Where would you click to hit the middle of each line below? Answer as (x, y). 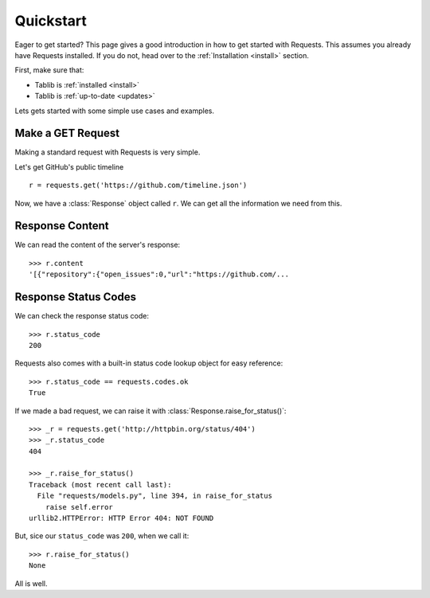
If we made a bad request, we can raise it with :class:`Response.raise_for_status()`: (150, 411)
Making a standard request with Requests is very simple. (107, 152)
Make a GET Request (67, 133)
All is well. (31, 583)
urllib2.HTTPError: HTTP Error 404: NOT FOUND (121, 518)
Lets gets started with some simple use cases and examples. (115, 111)
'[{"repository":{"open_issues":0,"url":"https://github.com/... (159, 274)
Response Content (62, 226)
